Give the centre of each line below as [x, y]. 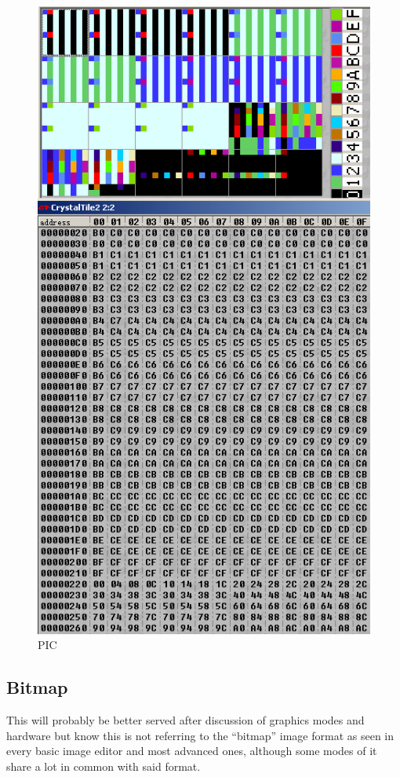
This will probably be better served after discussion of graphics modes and [185, 719]
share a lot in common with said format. [104, 766]
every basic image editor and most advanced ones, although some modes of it [192, 751]
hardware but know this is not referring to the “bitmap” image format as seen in [200, 735]
